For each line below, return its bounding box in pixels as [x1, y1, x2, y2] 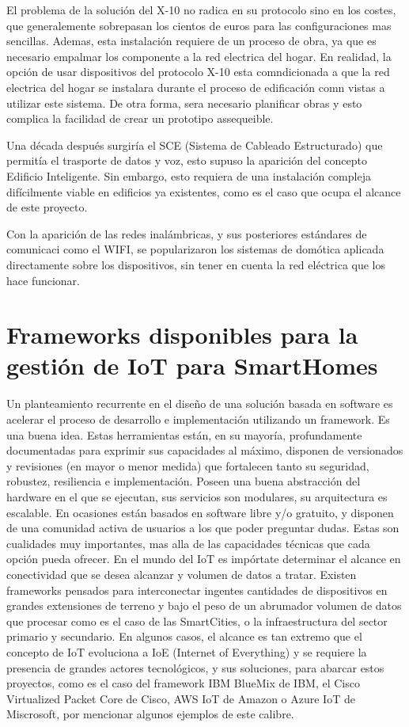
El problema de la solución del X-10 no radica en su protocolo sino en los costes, [6, 2, 396, 17]
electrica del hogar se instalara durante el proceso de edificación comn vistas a [6, 78, 385, 95]
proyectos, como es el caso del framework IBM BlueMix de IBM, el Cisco [6, 675, 360, 691]
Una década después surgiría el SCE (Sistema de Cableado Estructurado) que [6, 136, 383, 153]
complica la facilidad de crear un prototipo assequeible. [6, 110, 274, 127]
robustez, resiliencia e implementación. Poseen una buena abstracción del [6, 473, 361, 489]
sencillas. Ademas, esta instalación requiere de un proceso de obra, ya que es [6, 32, 377, 49]
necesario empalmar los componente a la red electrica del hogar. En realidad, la [6, 48, 392, 64]
